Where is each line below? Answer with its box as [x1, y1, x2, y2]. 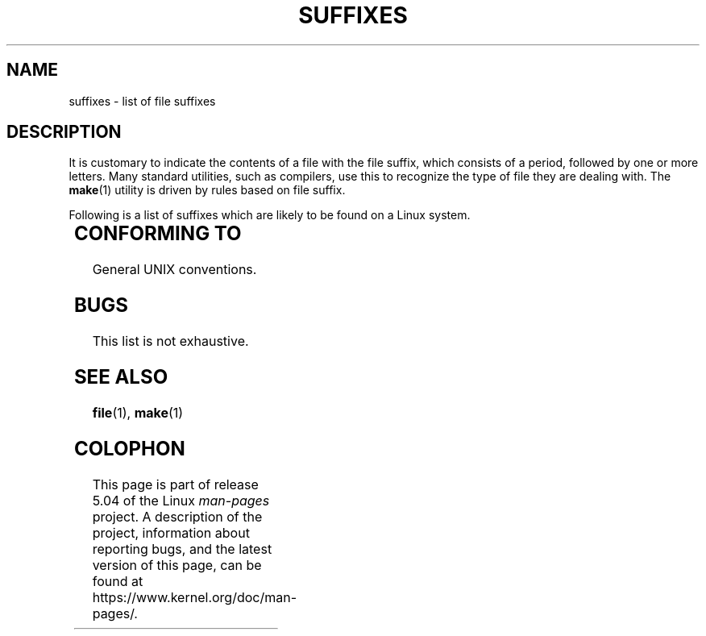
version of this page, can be [92, 556, 262, 573]
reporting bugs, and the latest [92, 540, 272, 557]
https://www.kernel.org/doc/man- [92, 588, 297, 605]
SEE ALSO [73, 365, 168, 389]
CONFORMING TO [73, 222, 242, 246]
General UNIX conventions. [92, 261, 257, 278]
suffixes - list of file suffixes [69, 94, 216, 108]
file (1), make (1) [92, 404, 184, 421]
